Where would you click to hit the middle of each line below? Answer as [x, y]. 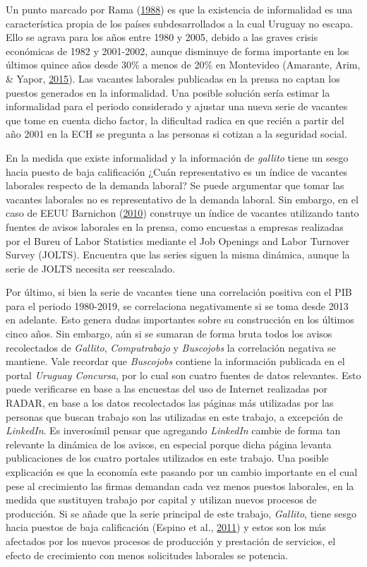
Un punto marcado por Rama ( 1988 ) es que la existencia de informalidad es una [179, 9]
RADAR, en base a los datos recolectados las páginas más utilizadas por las [170, 403]
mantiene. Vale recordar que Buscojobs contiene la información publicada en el [175, 361]
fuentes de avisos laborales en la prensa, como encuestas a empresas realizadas [175, 226]
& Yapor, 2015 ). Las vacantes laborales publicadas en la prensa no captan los [173, 78]
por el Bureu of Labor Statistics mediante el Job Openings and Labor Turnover [178, 240]
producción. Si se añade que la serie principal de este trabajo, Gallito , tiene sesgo [181, 513]
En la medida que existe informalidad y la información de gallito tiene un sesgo [177, 157]
